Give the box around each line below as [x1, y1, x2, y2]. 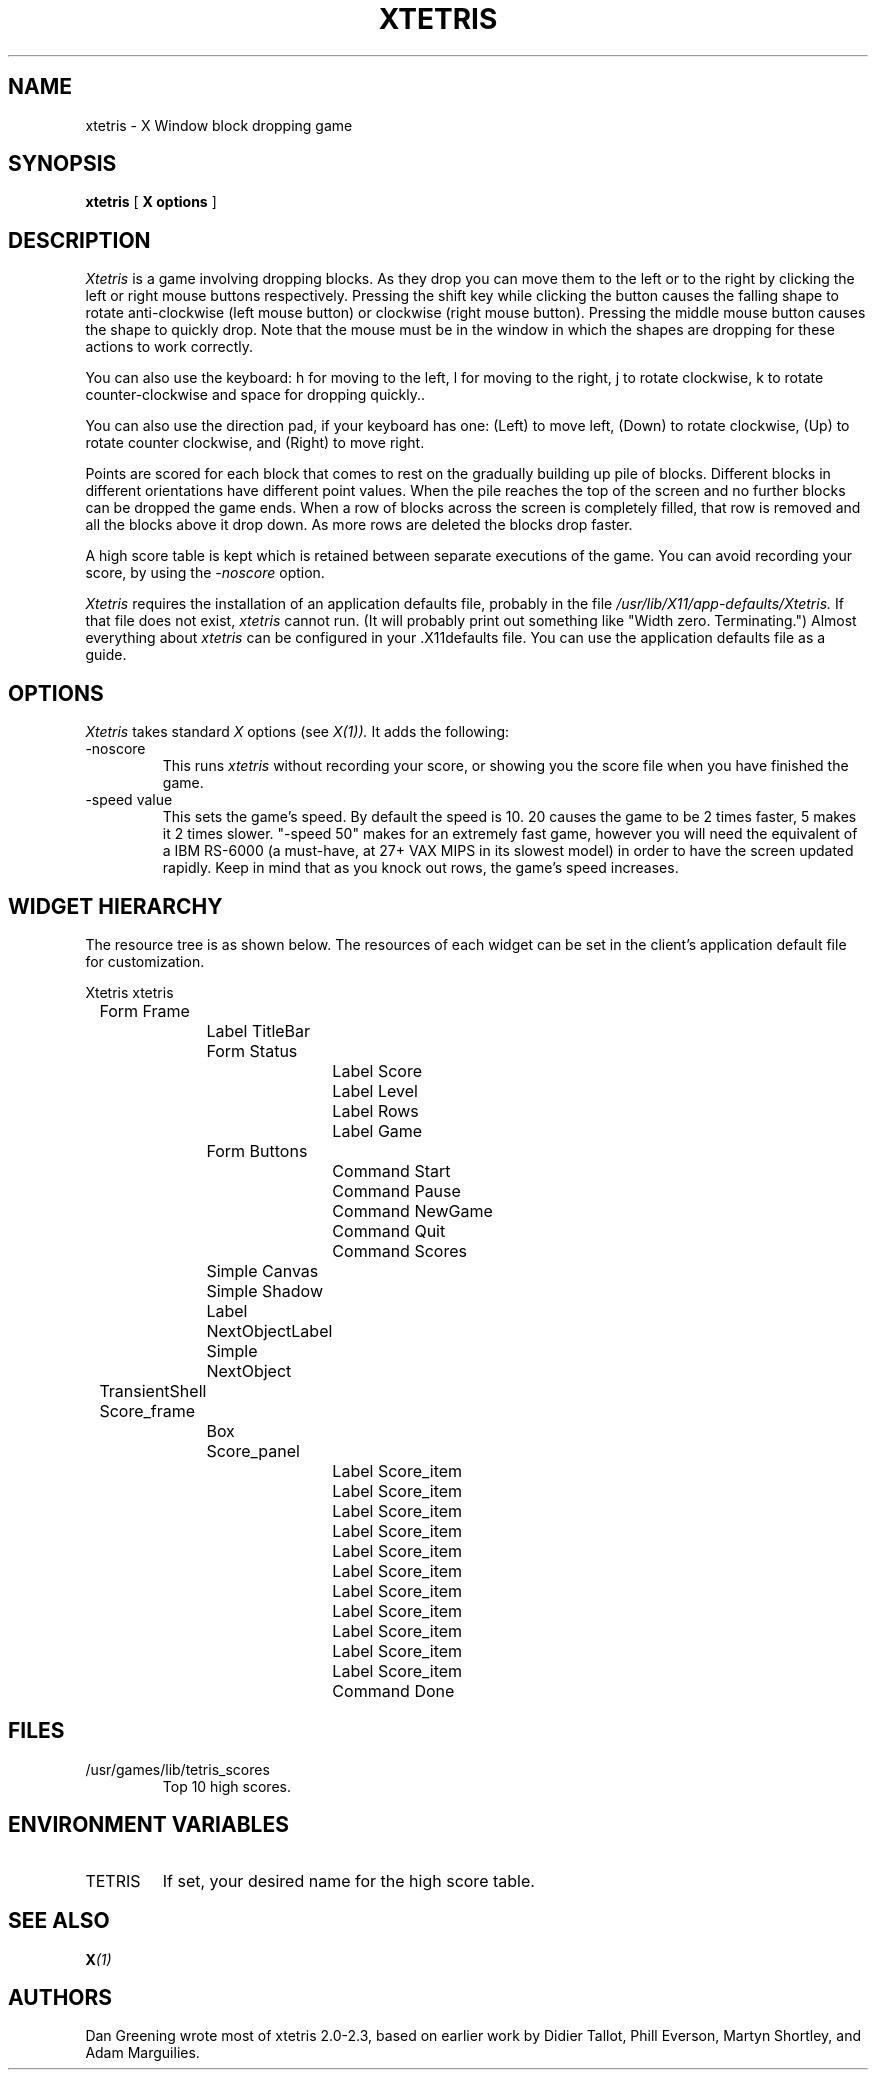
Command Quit [332, 1220, 446, 1241]
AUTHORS [8, 1984, 113, 2010]
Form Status [206, 1040, 298, 1061]
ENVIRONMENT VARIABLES [8, 1812, 289, 1838]
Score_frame [99, 1400, 196, 1421]
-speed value [85, 791, 173, 809]
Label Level [332, 1080, 418, 1101]
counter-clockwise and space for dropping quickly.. [85, 386, 426, 404]
